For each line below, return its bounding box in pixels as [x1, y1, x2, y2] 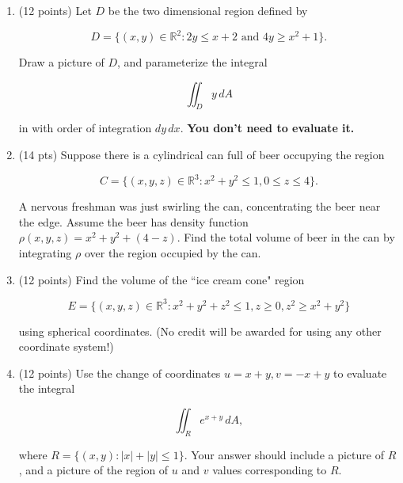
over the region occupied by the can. [84, 244, 261, 261]
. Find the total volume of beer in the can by [177, 229, 395, 245]
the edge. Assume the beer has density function [18, 213, 249, 230]
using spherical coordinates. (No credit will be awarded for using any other [18, 322, 382, 339]
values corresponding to [212, 462, 327, 478]
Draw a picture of [18, 54, 105, 70]
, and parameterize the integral [117, 54, 268, 70]
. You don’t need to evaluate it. [180, 120, 355, 136]
